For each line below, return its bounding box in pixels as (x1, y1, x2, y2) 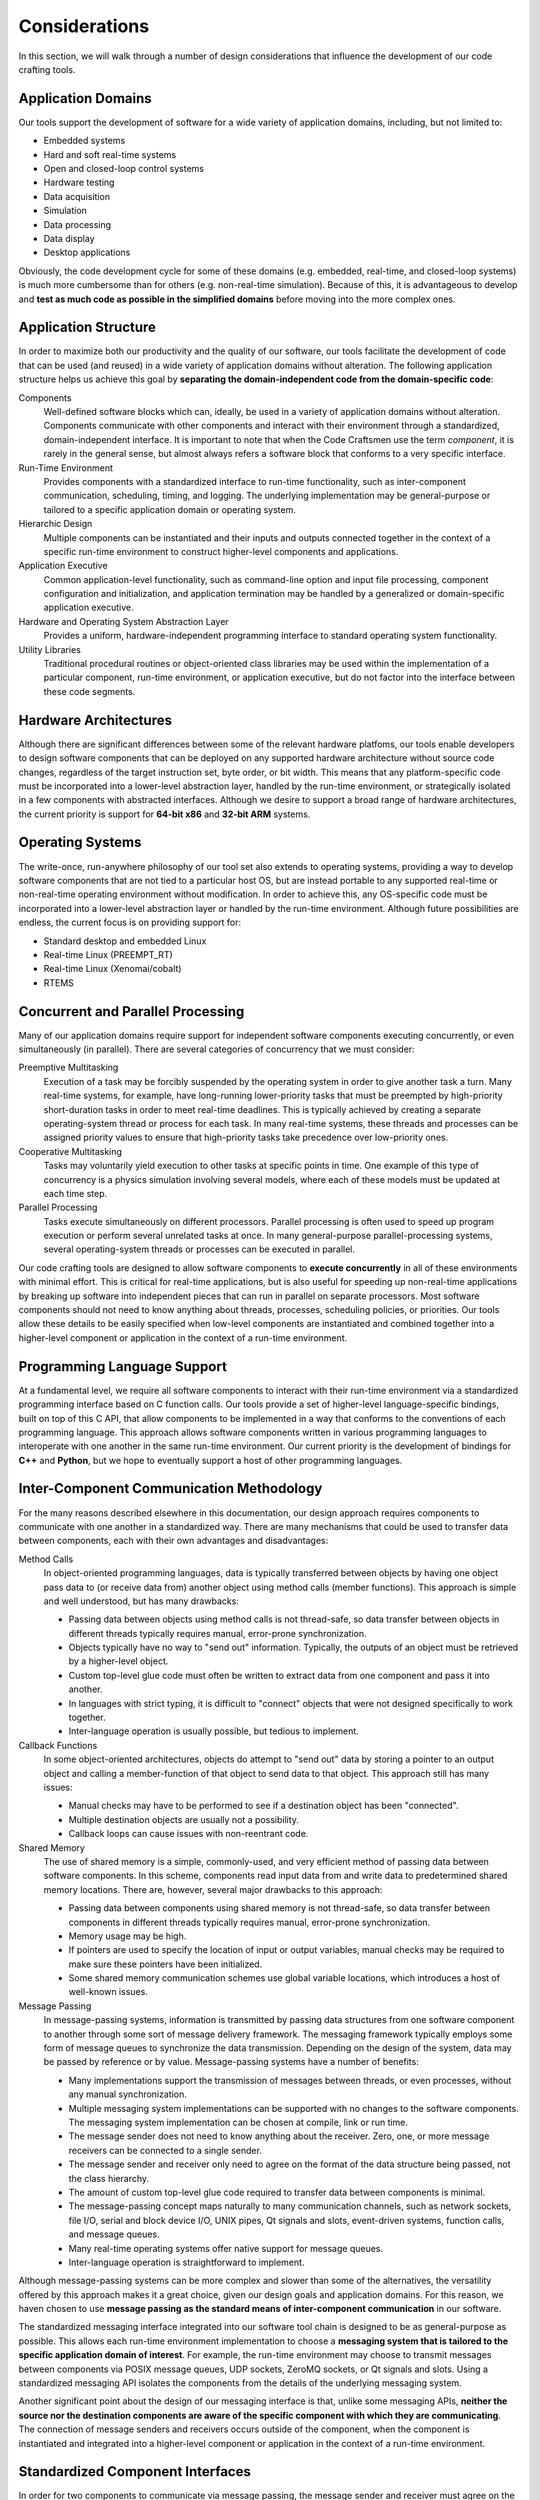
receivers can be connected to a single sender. (68, 2144, 262, 2156)
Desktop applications (43, 246, 131, 259)
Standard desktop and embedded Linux (43, 935, 207, 947)
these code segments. (43, 685, 136, 697)
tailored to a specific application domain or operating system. (43, 503, 297, 515)
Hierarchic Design (18, 518, 93, 530)
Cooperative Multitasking (18, 1145, 122, 1157)
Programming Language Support (18, 1358, 227, 1375)
